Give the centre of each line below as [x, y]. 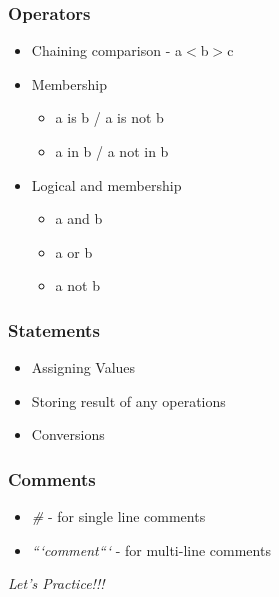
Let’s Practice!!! [56, 583]
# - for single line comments [118, 516]
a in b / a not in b [112, 151]
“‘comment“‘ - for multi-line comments [151, 549]
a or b [74, 251]
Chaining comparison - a [107, 50]
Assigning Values [83, 367]
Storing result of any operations [128, 400]
